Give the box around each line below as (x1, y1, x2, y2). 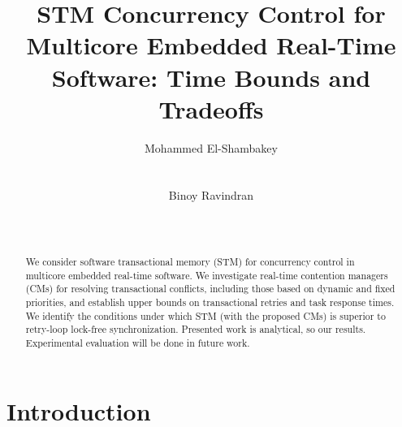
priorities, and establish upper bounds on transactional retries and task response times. (25, 295, 395, 309)
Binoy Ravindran (168, 187, 254, 204)
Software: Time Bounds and (51, 60, 371, 93)
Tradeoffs (158, 92, 264, 125)
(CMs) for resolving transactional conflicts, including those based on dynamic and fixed (25, 282, 396, 295)
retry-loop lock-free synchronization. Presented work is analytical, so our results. (25, 322, 366, 336)
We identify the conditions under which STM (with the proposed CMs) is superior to (25, 308, 386, 322)
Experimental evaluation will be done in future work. (25, 335, 250, 349)
